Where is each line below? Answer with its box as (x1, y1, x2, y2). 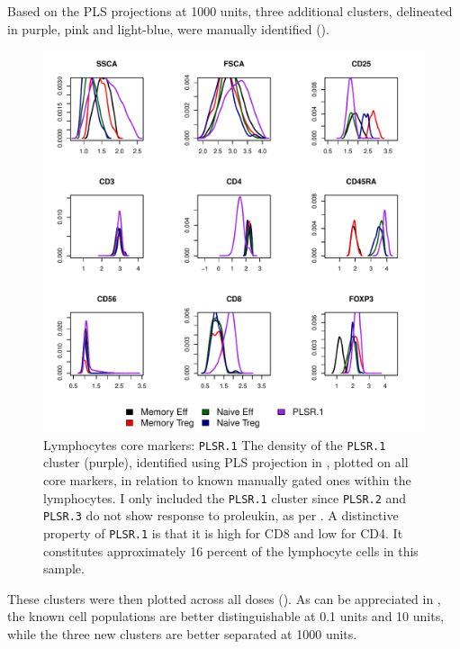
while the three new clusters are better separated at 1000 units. (7, 624, 357, 643)
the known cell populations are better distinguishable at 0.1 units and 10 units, (7, 607, 445, 626)
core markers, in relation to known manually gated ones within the (43, 471, 411, 490)
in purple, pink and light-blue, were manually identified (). (7, 19, 329, 38)
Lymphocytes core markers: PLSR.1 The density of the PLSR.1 (43, 435, 386, 454)
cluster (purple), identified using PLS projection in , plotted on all (43, 453, 409, 472)
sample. (43, 559, 85, 578)
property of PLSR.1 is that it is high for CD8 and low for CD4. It (43, 523, 403, 542)
